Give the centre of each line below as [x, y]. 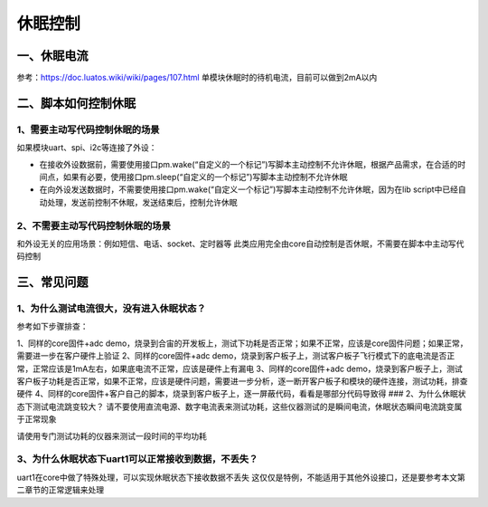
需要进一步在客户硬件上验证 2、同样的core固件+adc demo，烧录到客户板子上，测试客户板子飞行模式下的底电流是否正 [236, 356]
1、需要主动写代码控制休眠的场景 [88, 129]
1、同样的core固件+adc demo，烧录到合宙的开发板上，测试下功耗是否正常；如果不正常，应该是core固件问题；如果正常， [242, 343]
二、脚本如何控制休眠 [76, 103]
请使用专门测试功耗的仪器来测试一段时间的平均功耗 [112, 435]
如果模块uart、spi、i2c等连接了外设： [87, 148]
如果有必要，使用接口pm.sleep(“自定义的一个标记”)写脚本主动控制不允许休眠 [205, 177]
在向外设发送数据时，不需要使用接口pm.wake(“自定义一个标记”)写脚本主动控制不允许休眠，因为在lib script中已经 [249, 189]
